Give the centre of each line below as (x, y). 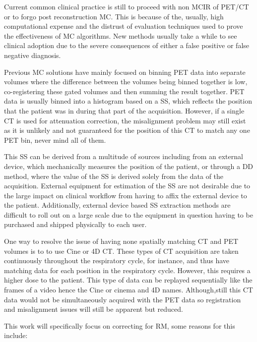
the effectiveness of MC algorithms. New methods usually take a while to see (121, 35)
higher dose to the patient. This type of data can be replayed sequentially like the (128, 280)
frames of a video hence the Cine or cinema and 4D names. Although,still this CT (128, 290)
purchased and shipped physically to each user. (75, 224)
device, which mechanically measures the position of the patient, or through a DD (129, 166)
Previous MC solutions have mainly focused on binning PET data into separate (125, 72)
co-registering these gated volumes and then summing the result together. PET (124, 91)
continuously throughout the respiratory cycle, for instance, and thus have (117, 260)
